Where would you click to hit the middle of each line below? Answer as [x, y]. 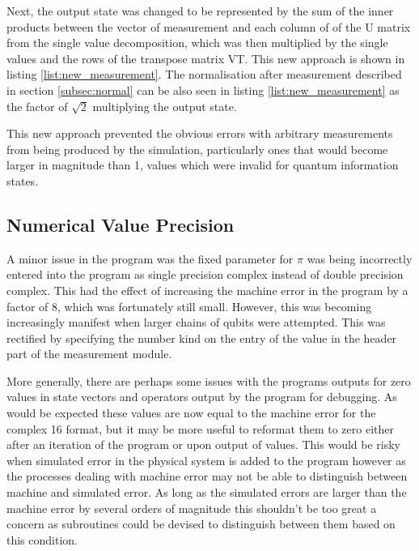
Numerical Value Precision [121, 224]
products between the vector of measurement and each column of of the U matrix [209, 26]
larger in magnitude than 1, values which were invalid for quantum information [203, 165]
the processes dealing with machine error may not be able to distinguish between [207, 476]
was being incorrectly [360, 258]
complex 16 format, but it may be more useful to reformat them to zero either [200, 428]
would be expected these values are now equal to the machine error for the [191, 413]
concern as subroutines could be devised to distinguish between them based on [201, 524]
